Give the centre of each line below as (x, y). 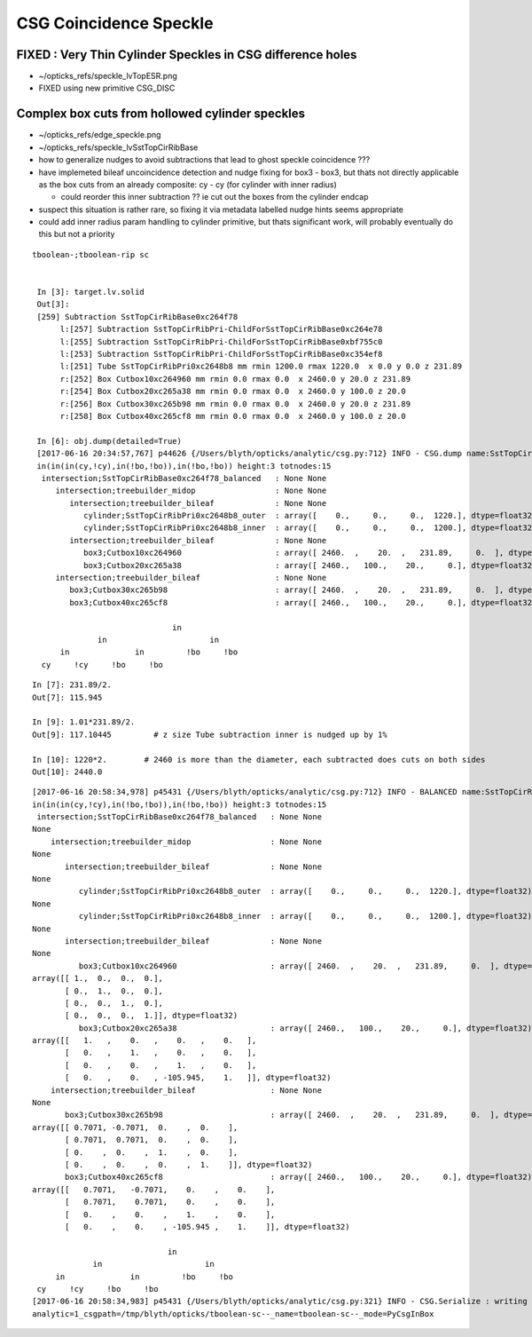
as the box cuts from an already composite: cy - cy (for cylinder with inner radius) (188, 184)
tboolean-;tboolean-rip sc (91, 254)
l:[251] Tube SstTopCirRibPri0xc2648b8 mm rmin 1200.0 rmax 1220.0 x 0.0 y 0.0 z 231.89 (261, 367)
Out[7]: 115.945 (67, 697)
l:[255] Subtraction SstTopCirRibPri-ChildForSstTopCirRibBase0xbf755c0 (221, 341)
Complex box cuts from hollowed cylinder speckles (161, 114)
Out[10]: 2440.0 (67, 771)
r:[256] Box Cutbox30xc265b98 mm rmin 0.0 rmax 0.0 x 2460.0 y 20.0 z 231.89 (235, 403)
